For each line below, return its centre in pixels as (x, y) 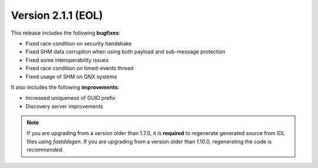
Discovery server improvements (64, 106)
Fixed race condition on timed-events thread (79, 68)
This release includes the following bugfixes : (66, 33)
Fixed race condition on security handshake (79, 43)
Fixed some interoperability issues (67, 60)
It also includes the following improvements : (65, 87)
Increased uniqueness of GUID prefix (71, 98)
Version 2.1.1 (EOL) (57, 15)
